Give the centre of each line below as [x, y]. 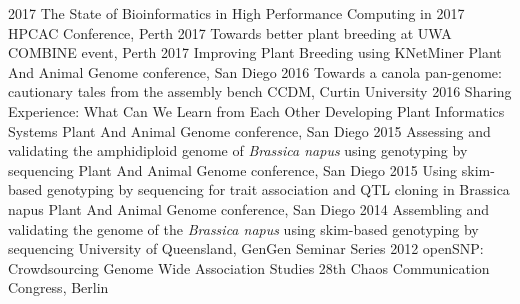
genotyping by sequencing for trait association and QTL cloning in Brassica [278, 189]
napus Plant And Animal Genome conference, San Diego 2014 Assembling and [249, 208]
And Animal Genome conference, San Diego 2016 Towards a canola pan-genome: [255, 71]
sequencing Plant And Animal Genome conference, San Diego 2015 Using [233, 169]
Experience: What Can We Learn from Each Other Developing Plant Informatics [256, 110]
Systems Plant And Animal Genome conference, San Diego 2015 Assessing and [249, 130]
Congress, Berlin [58, 287]
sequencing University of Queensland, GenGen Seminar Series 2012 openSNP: [246, 248]
